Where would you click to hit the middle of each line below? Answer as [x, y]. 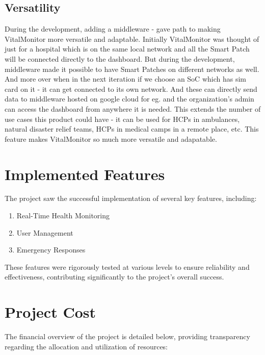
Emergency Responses [51, 250]
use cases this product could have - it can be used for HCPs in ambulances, [122, 119]
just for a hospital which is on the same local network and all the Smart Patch [127, 49]
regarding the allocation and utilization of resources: [86, 346]
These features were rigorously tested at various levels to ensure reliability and [127, 267]
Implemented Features [85, 174]
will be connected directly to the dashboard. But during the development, [120, 58]
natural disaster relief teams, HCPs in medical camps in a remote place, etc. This [132, 129]
